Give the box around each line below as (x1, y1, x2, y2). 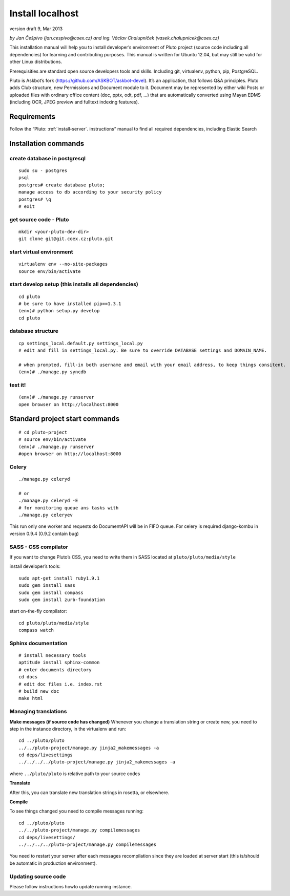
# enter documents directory (18, 667, 92, 673)
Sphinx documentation (9, 639, 68, 647)
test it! (9, 381, 26, 389)
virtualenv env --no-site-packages (18, 261, 108, 267)
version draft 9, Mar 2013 (9, 26, 63, 32)
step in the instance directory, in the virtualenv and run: (9, 726, 127, 732)
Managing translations (9, 708, 67, 715)
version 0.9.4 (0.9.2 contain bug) (9, 530, 79, 537)
